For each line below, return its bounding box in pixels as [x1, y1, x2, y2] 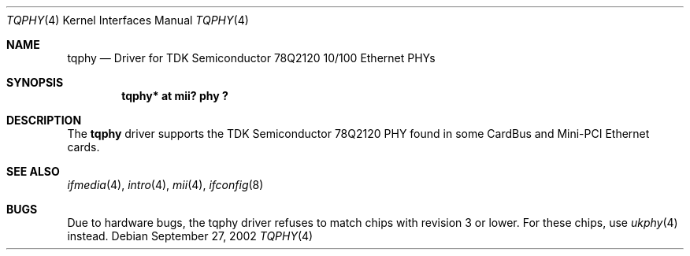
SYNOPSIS [6, 76, 64, 89]
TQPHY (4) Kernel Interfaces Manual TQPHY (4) [6, 13, 249, 27]
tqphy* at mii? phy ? [121, 89, 228, 102]
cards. [67, 140, 100, 154]
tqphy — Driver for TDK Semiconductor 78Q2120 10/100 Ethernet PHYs [67, 51, 436, 65]
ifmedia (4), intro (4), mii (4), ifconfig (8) [67, 178, 264, 191]
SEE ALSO [6, 165, 60, 178]
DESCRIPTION [6, 113, 82, 127]
